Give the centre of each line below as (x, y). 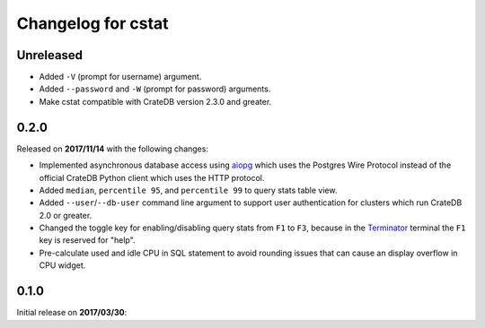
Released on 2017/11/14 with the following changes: (112, 149)
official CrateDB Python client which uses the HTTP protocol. (152, 177)
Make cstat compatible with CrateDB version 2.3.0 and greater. (155, 101)
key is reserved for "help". (87, 240)
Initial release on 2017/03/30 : (72, 313)
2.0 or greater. (66, 215)
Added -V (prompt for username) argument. (120, 77)
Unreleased (50, 55)
